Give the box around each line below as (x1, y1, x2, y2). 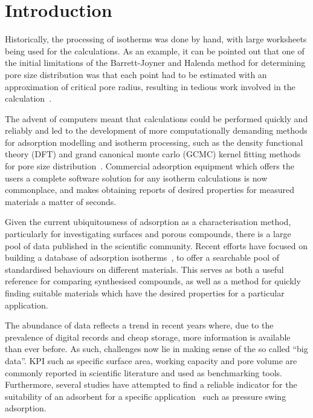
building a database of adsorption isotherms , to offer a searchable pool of (5, 251, 280, 264)
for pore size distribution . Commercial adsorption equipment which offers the (5, 160, 294, 172)
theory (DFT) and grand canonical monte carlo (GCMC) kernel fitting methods (5, 148, 301, 160)
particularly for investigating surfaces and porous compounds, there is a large (5, 227, 291, 240)
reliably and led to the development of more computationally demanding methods (5, 124, 308, 137)
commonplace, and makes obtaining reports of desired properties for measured (5, 183, 294, 196)
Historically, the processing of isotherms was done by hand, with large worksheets (5, 33, 307, 45)
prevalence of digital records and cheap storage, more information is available (5, 330, 291, 343)
